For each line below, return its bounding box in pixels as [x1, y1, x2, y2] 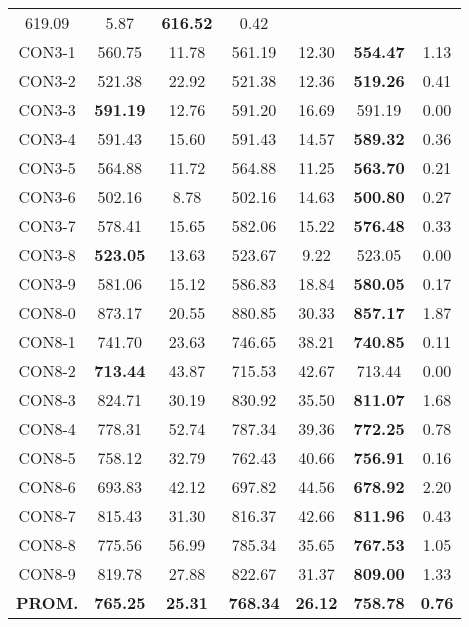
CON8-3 [18, 388, 76, 411]
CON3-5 [18, 156, 76, 179]
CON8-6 [18, 475, 76, 498]
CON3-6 [18, 185, 76, 208]
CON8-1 [18, 330, 76, 353]
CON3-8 [18, 243, 76, 266]
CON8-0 [18, 301, 76, 324]
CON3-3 [18, 98, 76, 121]
